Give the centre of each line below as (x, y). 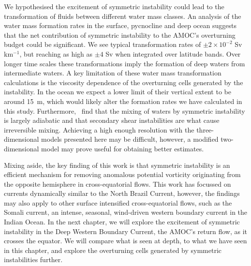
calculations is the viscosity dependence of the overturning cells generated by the (124, 82)
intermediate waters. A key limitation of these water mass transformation (113, 73)
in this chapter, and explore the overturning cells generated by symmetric (113, 250)
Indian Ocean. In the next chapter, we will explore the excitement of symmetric (122, 222)
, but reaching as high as (56, 53)
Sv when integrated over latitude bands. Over (173, 53)
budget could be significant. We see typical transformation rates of (103, 44)
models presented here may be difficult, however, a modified (130, 139)
